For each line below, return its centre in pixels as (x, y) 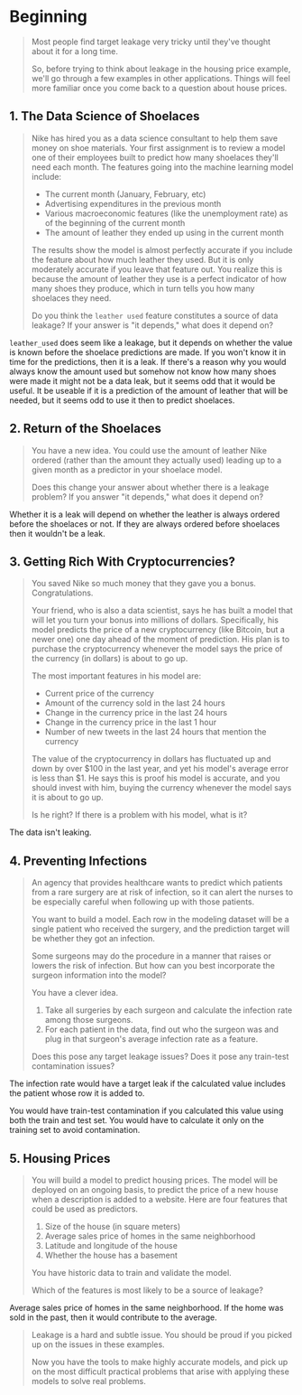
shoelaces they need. (71, 298)
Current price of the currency (100, 694)
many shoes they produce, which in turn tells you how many (143, 288)
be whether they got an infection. (93, 939)
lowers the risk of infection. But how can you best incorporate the (153, 966)
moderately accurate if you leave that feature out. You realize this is (157, 269)
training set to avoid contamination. (75, 1130)
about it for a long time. (75, 51)
